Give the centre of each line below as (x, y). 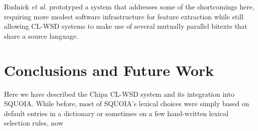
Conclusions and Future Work (109, 70)
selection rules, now (34, 123)
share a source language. (41, 35)
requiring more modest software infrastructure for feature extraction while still (124, 16)
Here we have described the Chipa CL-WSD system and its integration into (119, 94)
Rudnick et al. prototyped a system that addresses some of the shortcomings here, (129, 6)
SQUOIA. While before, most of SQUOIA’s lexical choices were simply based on (127, 103)
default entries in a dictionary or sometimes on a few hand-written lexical (116, 113)
